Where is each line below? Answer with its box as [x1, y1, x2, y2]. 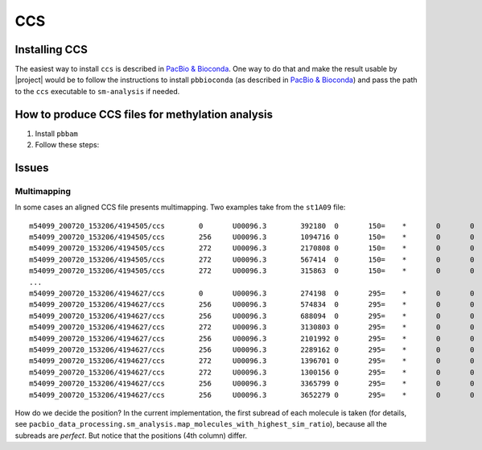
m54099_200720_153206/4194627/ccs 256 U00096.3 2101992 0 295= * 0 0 [29, 334, 475, 343]
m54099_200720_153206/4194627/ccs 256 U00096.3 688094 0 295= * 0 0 [29, 311, 475, 320]
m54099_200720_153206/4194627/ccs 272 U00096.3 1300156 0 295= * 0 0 [29, 367, 475, 377]
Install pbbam [35, 129, 78, 138]
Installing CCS [14, 43, 88, 56]
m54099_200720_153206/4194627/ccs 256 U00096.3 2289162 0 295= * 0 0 [29, 345, 475, 354]
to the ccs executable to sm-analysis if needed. [14, 86, 180, 96]
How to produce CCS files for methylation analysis [14, 107, 274, 121]
